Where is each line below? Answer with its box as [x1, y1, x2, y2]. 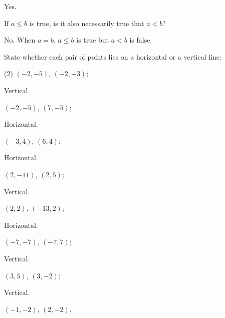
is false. [129, 35, 152, 45]
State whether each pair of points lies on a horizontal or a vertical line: [4, 51, 221, 62]
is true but [76, 35, 109, 45]
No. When [4, 35, 36, 45]
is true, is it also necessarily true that [29, 18, 144, 28]
